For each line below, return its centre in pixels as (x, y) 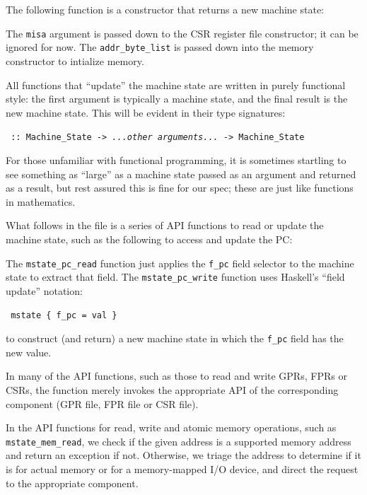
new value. (29, 352)
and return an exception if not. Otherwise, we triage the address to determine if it (183, 455)
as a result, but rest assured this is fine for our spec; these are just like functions (180, 188)
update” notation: (44, 290)
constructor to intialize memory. (75, 60)
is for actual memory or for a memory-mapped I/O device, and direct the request (182, 468)
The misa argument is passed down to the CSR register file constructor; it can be (182, 33)
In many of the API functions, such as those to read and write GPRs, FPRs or (176, 376)
